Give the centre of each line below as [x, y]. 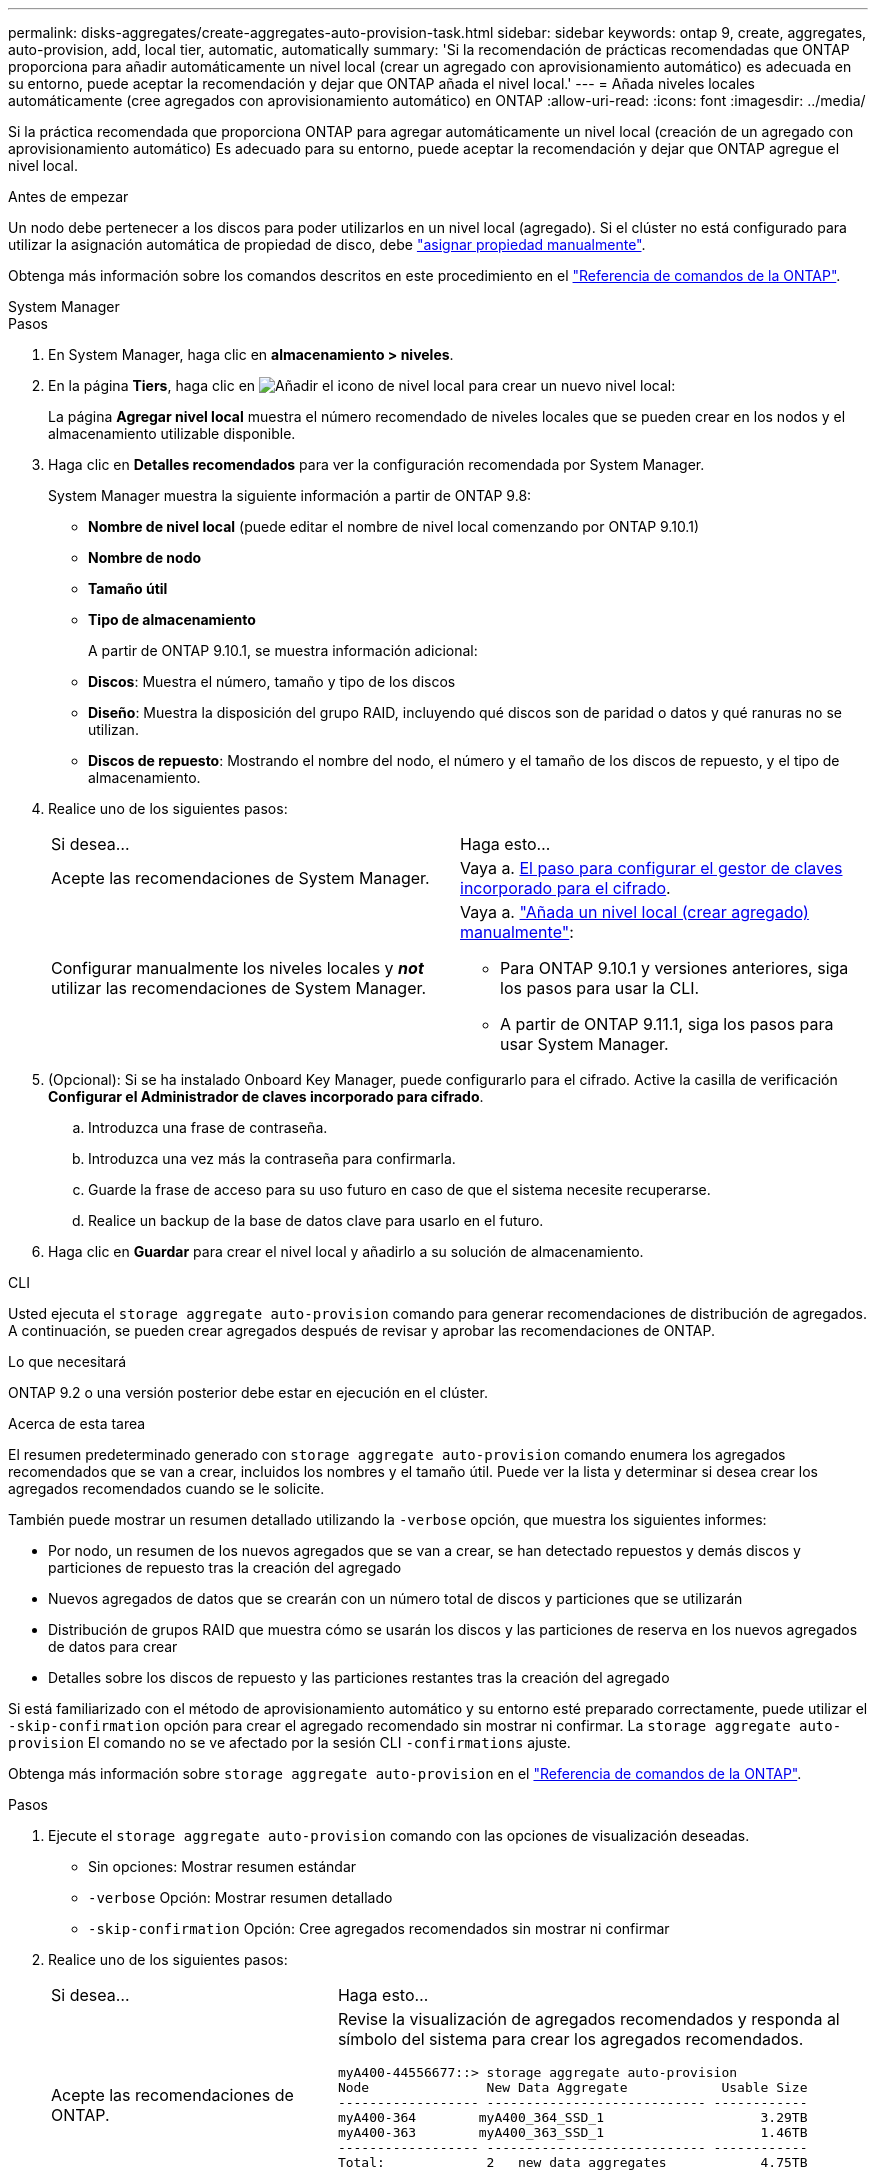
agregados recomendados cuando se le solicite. [166, 1488]
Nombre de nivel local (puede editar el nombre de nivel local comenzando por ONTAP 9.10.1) [393, 526]
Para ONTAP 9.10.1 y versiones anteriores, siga [674, 968]
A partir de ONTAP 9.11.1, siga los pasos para [667, 1024]
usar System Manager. [584, 1044]
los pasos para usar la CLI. [600, 988]
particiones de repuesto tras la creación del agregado [225, 1567]
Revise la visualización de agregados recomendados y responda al [588, 2019]
